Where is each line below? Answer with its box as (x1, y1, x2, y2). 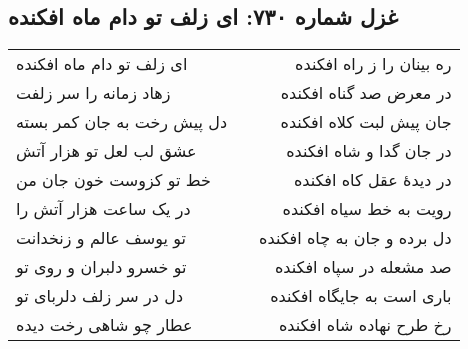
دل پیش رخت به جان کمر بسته (16, 110, 228, 134)
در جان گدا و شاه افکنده (286, 139, 452, 163)
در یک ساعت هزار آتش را (16, 197, 191, 221)
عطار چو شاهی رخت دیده (16, 313, 193, 337)
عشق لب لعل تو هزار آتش (16, 139, 197, 163)
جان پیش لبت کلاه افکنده (280, 110, 452, 134)
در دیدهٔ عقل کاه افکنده (293, 168, 452, 192)
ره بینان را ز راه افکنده (295, 52, 452, 76)
